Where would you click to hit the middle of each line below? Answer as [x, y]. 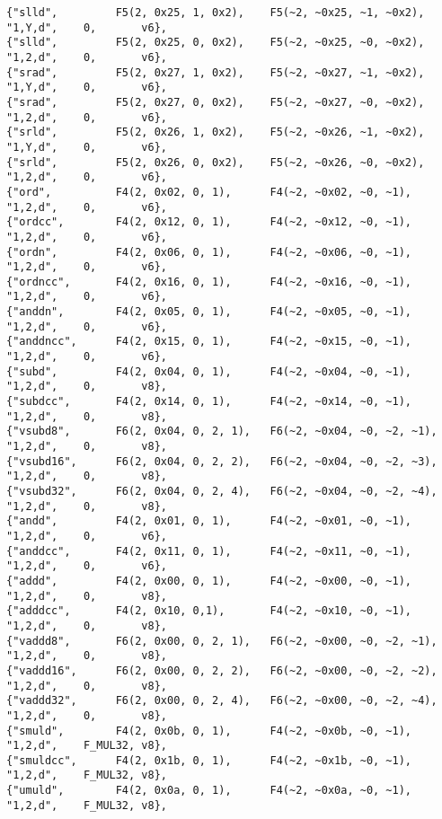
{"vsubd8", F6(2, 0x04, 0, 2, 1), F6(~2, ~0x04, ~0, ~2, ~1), [222, 432]
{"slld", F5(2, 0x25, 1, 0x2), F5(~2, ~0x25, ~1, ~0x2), [216, 13]
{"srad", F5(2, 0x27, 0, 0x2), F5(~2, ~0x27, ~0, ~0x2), [216, 102]
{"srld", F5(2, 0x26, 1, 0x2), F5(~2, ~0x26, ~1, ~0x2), [216, 132]
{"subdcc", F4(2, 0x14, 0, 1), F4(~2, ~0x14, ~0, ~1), [209, 402]
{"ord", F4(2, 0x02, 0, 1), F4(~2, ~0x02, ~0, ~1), [209, 192]
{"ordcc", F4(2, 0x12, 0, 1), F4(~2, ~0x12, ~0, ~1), [209, 222]
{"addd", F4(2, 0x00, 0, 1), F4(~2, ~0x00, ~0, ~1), [209, 581]
